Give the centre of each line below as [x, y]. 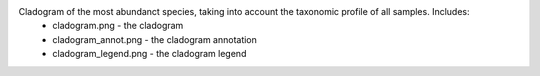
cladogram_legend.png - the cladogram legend [149, 54]
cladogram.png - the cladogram [118, 26]
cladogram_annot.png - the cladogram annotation [154, 39]
